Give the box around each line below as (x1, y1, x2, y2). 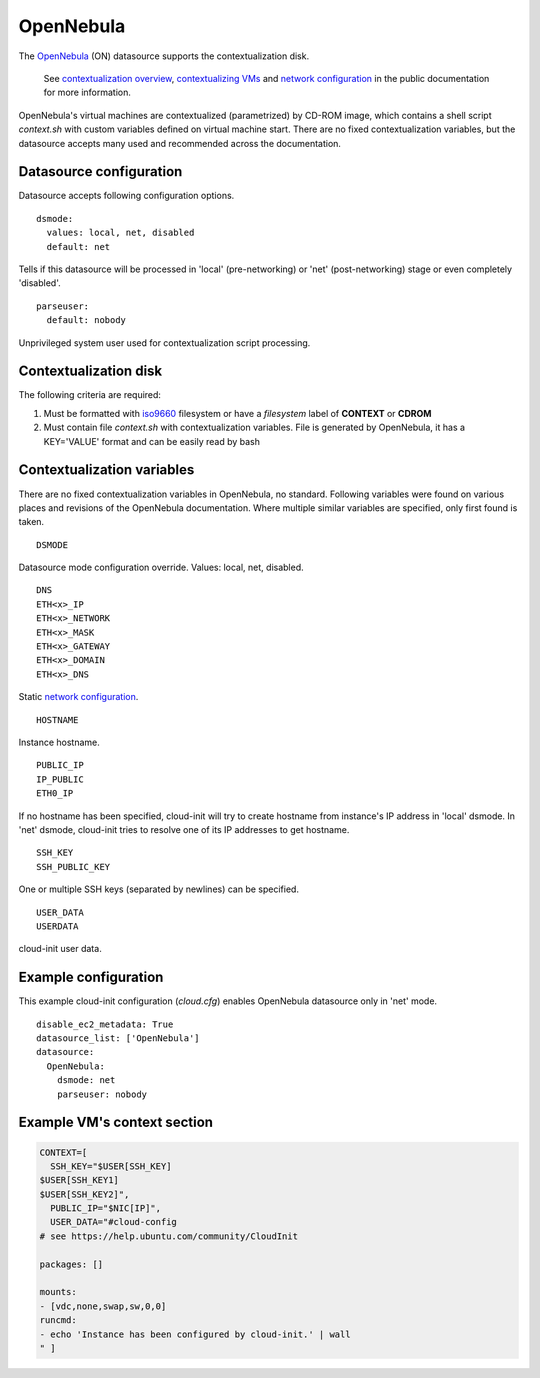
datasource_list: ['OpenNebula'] (36, 1032, 200, 1044)
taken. (18, 516, 45, 528)
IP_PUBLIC (36, 773, 84, 785)
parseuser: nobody (56, 1088, 148, 1100)
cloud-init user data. (18, 943, 102, 955)
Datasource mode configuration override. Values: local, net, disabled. (18, 561, 304, 574)
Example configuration (18, 969, 164, 986)
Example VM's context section (18, 1114, 214, 1131)
